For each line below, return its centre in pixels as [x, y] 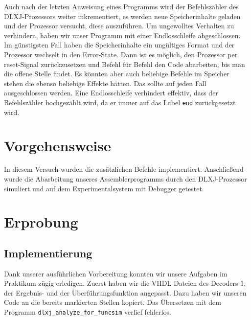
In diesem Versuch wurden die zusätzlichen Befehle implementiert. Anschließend [124, 169]
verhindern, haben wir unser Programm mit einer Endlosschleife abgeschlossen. [122, 35]
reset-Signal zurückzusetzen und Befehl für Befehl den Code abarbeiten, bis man [125, 64]
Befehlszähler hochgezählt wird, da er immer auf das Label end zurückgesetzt [120, 102]
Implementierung [48, 253]
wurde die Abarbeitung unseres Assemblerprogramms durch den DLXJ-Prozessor [125, 178]
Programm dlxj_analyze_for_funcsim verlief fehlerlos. [88, 312]
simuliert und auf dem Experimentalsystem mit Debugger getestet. [104, 188]
